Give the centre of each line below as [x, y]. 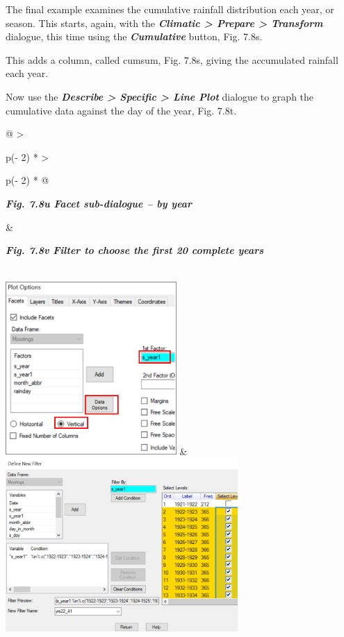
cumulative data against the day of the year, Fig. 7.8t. [121, 110]
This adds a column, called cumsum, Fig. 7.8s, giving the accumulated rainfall [172, 59]
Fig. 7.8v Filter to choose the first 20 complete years [135, 250]
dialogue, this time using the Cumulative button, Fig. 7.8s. [134, 36]
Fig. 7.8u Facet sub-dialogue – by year [99, 203]
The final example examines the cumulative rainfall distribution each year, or [170, 9]
